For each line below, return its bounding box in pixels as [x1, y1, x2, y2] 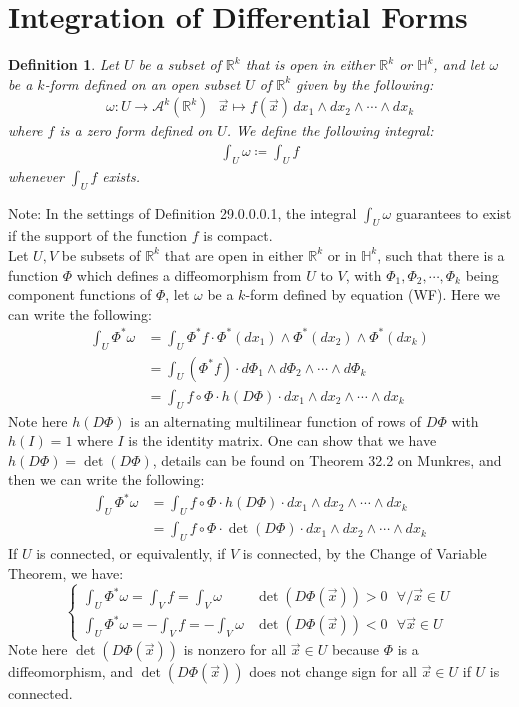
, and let [433, 54, 485, 75]
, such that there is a [377, 244, 505, 265]
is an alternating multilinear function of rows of [130, 410, 422, 431]
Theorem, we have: [8, 562, 124, 583]
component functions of [8, 284, 152, 305]
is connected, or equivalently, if [36, 543, 226, 564]
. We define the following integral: [226, 120, 434, 141]
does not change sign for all [249, 661, 417, 682]
